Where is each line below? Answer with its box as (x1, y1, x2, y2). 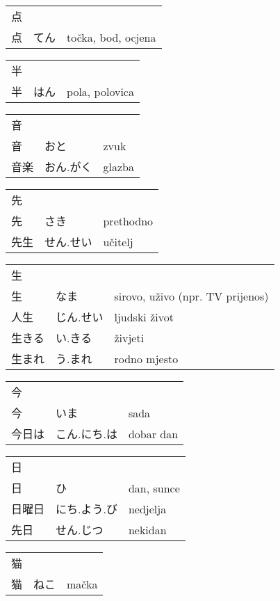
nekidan (128, 521, 167, 538)
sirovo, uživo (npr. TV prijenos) (114, 287, 269, 304)
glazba (103, 158, 134, 175)
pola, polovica (67, 83, 134, 99)
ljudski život (114, 308, 174, 325)
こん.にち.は (56, 426, 117, 442)
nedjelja (128, 500, 167, 517)
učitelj (103, 233, 133, 250)
